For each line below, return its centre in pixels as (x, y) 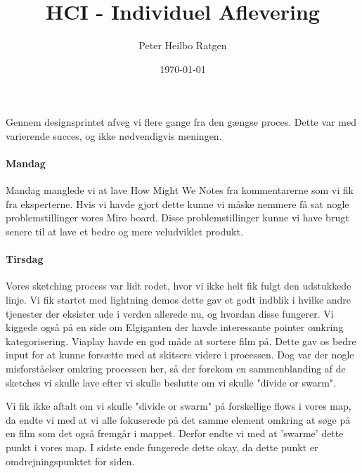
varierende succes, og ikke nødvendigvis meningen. (114, 135)
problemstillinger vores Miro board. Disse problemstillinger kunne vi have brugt (177, 218)
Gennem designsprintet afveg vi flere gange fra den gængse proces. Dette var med (181, 122)
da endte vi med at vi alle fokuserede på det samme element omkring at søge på (178, 419)
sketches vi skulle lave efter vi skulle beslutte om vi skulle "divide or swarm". (171, 382)
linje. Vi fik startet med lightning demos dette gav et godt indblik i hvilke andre (179, 300)
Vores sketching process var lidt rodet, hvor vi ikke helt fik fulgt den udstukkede (179, 286)
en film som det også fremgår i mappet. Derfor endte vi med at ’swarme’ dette (175, 433)
